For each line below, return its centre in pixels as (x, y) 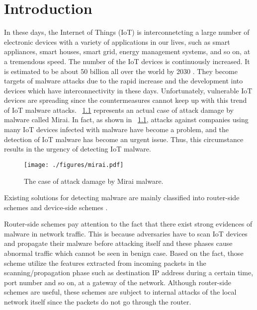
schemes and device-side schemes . (56, 207)
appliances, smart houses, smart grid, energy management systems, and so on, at (127, 51)
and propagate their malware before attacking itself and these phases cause (118, 243)
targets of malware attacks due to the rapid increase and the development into (124, 81)
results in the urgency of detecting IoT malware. (78, 149)
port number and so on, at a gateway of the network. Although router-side (118, 282)
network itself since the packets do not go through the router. (98, 302)
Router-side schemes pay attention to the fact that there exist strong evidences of (128, 224)
